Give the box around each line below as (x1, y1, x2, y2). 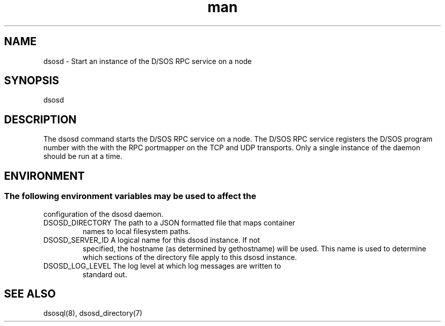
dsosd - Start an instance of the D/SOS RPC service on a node (43, 56, 252, 66)
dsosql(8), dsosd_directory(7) (43, 309, 143, 318)
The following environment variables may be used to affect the (4, 191, 257, 202)
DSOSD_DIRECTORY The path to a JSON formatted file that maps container (43, 218, 296, 227)
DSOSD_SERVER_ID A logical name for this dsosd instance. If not (43, 235, 260, 244)
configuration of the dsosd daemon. (43, 209, 164, 218)
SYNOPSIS (4, 74, 59, 87)
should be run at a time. (43, 152, 122, 161)
